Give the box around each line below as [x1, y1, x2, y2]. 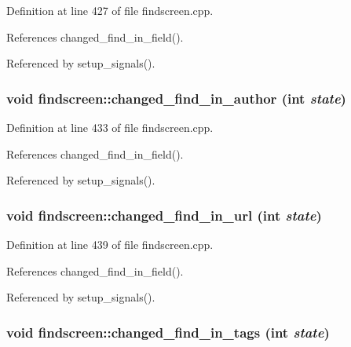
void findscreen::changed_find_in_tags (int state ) [6, 322, 330, 342]
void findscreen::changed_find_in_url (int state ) [6, 205, 322, 225]
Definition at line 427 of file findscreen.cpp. [6, 2, 214, 18]
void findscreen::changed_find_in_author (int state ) [6, 88, 346, 108]
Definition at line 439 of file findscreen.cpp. [6, 236, 214, 252]
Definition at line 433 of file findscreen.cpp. [6, 119, 214, 135]
